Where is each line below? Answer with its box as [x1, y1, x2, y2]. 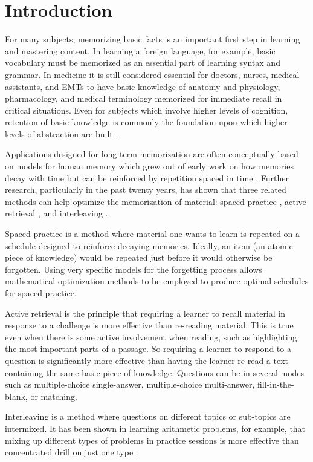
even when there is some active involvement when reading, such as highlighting [5, 330, 297, 343]
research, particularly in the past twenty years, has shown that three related [5, 183, 286, 196]
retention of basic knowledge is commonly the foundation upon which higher [5, 115, 288, 128]
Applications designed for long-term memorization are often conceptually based [5, 148, 298, 160]
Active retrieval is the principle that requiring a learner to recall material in [5, 307, 285, 319]
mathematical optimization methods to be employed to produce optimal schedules [5, 275, 309, 287]
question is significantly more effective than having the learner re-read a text [5, 354, 289, 366]
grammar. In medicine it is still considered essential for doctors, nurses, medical [5, 68, 300, 80]
